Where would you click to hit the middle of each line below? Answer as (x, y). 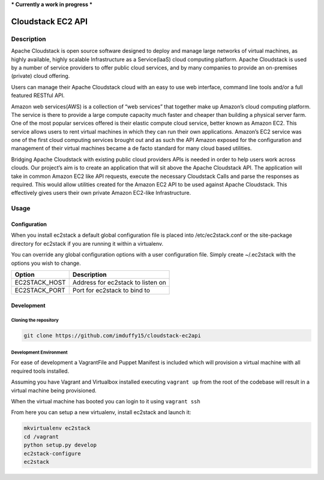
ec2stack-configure (52, 453)
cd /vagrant (41, 437)
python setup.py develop (60, 445)
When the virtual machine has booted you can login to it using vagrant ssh (106, 401)
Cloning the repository (35, 321)
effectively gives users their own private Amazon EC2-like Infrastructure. (101, 193)
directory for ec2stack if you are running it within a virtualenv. (87, 243)
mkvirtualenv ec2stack (57, 428)
